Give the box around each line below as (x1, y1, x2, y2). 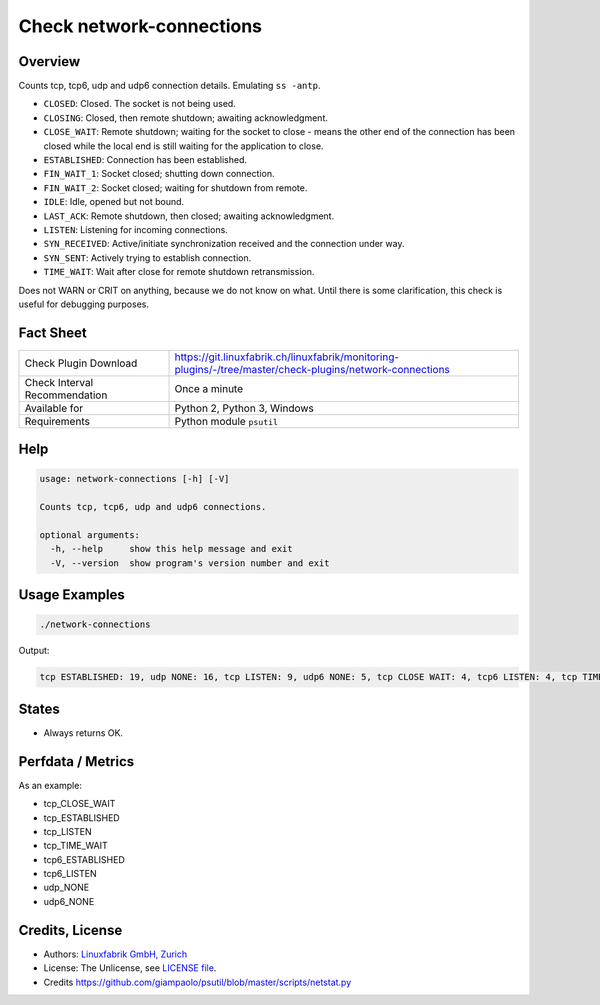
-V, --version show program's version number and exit (50, 557, 330, 569)
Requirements (24, 414, 90, 428)
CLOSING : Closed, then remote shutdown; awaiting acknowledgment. (43, 111, 329, 124)
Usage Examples (18, 586, 125, 604)
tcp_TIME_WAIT (43, 840, 109, 852)
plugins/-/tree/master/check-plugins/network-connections (174, 362, 450, 376)
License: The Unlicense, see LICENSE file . (43, 962, 217, 974)
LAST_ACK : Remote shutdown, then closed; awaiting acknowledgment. (43, 210, 335, 222)
